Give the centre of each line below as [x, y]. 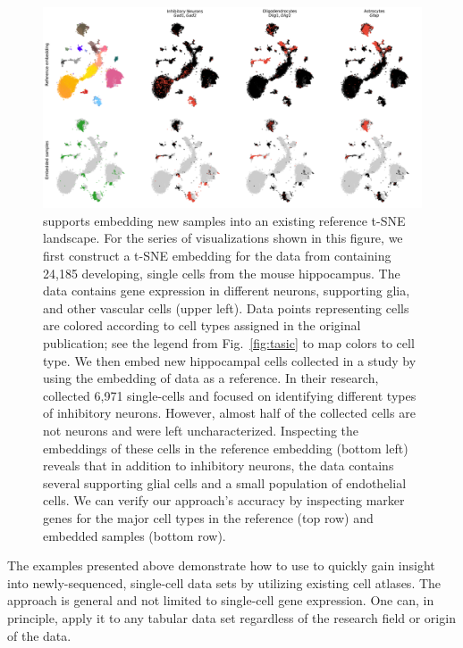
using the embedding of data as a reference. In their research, [211, 378]
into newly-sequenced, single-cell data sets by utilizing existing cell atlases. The [224, 582]
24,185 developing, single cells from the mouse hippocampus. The [222, 273]
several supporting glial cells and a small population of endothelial [225, 482]
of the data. [39, 635]
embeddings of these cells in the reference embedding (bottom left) [226, 448]
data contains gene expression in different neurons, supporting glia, [227, 291]
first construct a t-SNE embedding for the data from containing [217, 256]
